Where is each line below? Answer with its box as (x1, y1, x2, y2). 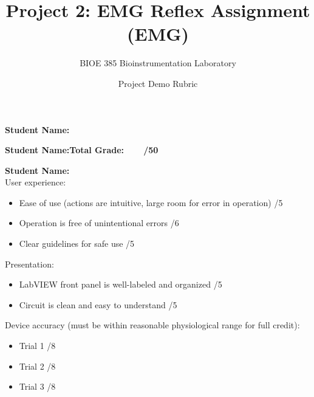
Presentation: (5, 257, 54, 270)
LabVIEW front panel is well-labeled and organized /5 (19, 278, 222, 291)
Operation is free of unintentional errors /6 (19, 216, 179, 229)
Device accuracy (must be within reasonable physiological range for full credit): (5, 319, 300, 331)
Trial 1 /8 (19, 339, 56, 352)
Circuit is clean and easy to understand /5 (19, 298, 177, 311)
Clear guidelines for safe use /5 (19, 237, 135, 250)
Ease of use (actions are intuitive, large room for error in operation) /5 (19, 196, 283, 209)
